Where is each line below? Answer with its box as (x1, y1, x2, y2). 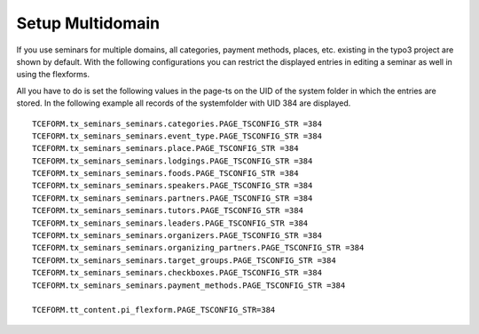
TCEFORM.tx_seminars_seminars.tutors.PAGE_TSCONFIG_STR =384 (32, 205, 303, 216)
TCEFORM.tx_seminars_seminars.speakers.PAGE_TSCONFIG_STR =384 (32, 180, 313, 191)
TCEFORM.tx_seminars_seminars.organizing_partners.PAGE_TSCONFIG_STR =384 (32, 243, 365, 253)
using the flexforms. (16, 69, 90, 80)
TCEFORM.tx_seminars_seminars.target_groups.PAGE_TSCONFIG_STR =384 (32, 255, 336, 266)
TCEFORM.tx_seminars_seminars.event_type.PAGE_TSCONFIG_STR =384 (32, 131, 323, 141)
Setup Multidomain (16, 13, 160, 33)
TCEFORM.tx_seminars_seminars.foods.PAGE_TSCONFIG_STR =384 (32, 169, 299, 179)
